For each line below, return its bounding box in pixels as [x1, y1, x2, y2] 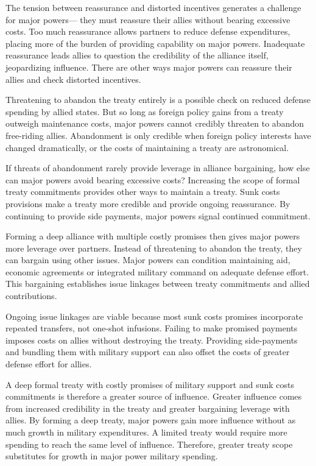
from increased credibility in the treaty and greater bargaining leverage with [5, 401, 290, 414]
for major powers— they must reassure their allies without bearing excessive [5, 13, 290, 26]
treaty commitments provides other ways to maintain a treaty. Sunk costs [5, 185, 280, 198]
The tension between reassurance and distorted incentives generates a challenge [5, 1, 301, 13]
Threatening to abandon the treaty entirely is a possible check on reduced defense [5, 93, 311, 106]
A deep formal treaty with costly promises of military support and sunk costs [5, 378, 295, 390]
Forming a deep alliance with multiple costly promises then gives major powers [5, 230, 300, 242]
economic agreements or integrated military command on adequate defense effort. [5, 265, 309, 278]
